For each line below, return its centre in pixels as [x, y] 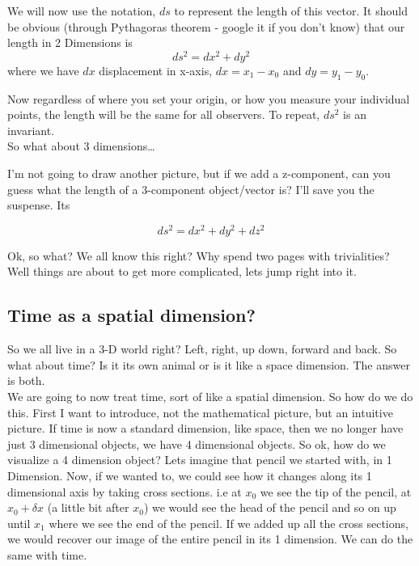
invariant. [31, 130]
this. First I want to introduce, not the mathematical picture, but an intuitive [200, 412]
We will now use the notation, [82, 11]
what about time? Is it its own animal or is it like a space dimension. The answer [209, 364]
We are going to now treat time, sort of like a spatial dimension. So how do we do [210, 397]
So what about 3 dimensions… [81, 146]
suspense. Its [39, 205]
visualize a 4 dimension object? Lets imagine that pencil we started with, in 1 [200, 460]
